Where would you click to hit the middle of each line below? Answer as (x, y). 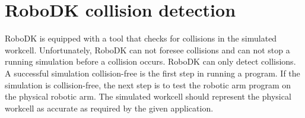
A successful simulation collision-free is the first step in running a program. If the (152, 73)
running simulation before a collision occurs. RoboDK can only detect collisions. (150, 61)
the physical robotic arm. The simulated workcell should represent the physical (148, 96)
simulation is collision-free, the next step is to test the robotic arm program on (148, 84)
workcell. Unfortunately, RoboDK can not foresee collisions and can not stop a (147, 50)
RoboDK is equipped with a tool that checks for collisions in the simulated (141, 38)
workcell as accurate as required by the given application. (109, 108)
